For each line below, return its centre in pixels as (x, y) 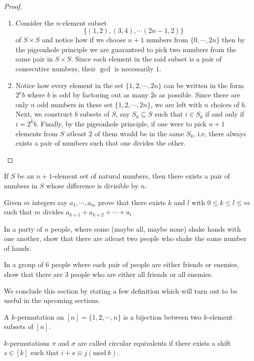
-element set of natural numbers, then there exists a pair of (141, 176)
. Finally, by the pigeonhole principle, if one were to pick (122, 123)
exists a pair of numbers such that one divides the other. (101, 143)
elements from (37, 133)
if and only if (225, 114)
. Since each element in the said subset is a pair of (146, 59)
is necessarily (134, 68)
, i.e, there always (220, 133)
